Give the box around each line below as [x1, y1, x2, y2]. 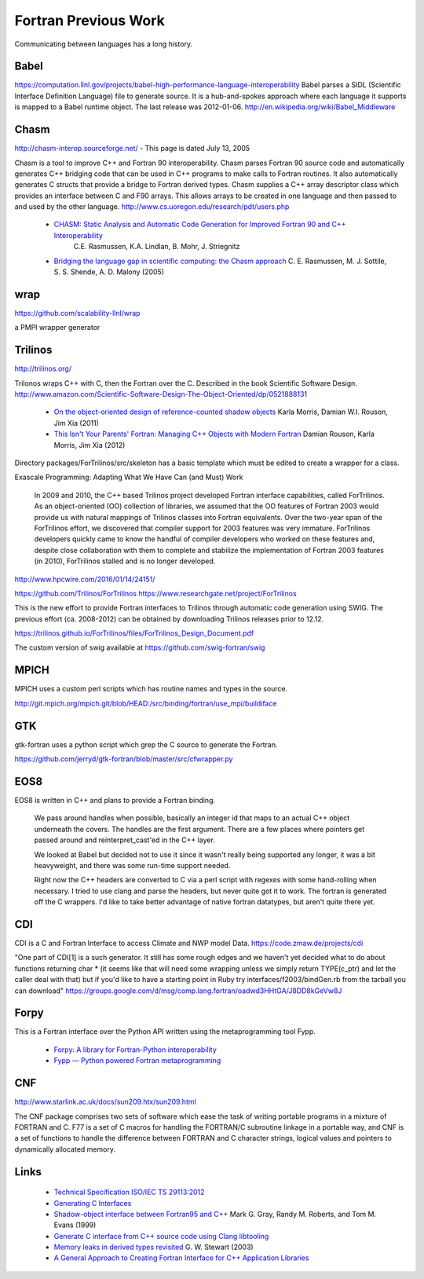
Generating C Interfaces [53, 1198, 132, 1208]
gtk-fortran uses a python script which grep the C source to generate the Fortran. [14, 739, 278, 749]
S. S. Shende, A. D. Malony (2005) [53, 267, 165, 277]
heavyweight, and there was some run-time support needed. [34, 860, 231, 870]
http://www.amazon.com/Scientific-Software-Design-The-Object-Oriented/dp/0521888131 [14, 390, 308, 399]
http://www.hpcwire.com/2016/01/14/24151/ [14, 574, 155, 584]
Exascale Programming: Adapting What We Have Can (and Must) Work [14, 472, 243, 482]
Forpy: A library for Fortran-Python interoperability [53, 1045, 217, 1054]
